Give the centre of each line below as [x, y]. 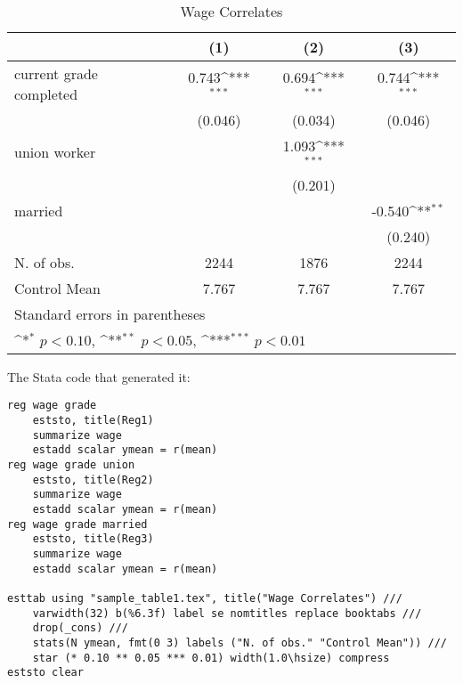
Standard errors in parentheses [110, 313]
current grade [56, 73]
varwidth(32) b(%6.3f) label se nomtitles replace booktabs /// [227, 613]
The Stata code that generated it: [99, 376]
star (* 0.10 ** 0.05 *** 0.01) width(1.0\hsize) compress [211, 658]
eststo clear [45, 673]
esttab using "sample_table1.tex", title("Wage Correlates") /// [205, 598]
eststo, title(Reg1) [93, 421]
